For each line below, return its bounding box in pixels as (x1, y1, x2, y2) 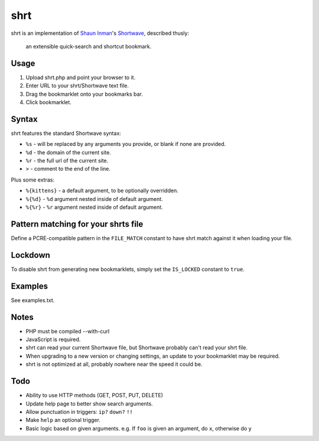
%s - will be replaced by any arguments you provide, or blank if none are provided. (25, 141, 226, 148)
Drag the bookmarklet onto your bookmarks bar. (25, 90, 143, 98)
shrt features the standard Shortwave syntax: (11, 129, 121, 137)
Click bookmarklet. (25, 99, 72, 106)
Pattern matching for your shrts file (11, 219, 144, 229)
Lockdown (11, 250, 50, 260)
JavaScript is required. (25, 336, 81, 343)
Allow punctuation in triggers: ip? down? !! (25, 408, 133, 415)
